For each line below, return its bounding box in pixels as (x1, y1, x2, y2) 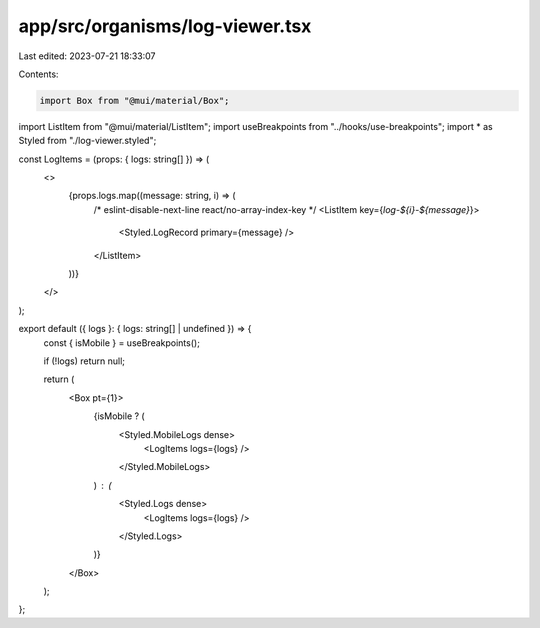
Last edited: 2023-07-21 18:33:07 (18, 50, 156, 62)
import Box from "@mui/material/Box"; (39, 95, 230, 106)
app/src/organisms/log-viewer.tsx (18, 15, 312, 37)
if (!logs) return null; (43, 355, 125, 367)
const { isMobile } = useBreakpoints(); (43, 336, 200, 349)
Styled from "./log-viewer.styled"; (18, 135, 157, 147)
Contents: (18, 68, 59, 80)
